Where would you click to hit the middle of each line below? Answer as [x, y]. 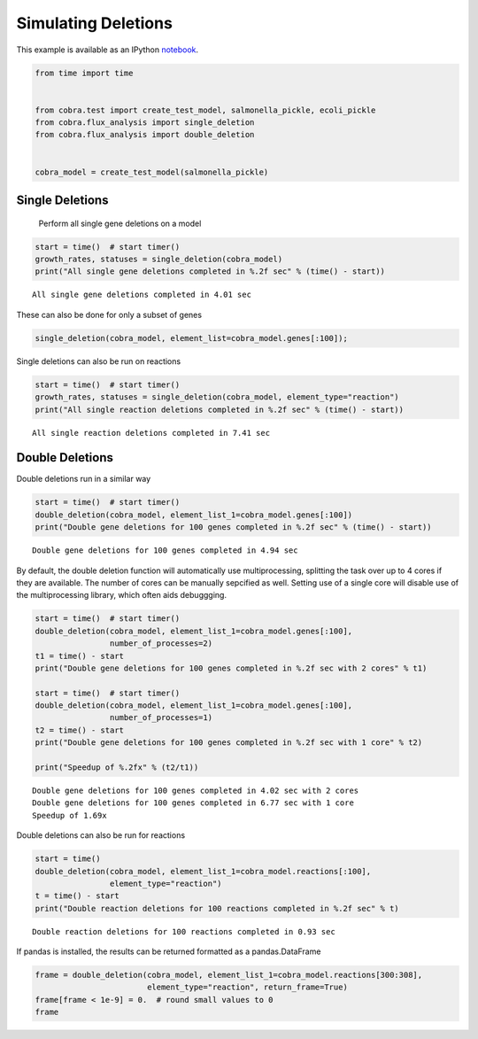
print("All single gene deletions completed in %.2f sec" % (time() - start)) [210, 271]
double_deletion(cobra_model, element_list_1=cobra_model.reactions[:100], [203, 871]
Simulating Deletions [94, 23]
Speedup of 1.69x [69, 815]
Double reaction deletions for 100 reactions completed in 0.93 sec [184, 931]
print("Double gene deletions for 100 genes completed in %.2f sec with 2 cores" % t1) [231, 668]
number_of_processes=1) [161, 718]
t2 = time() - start [79, 730]
